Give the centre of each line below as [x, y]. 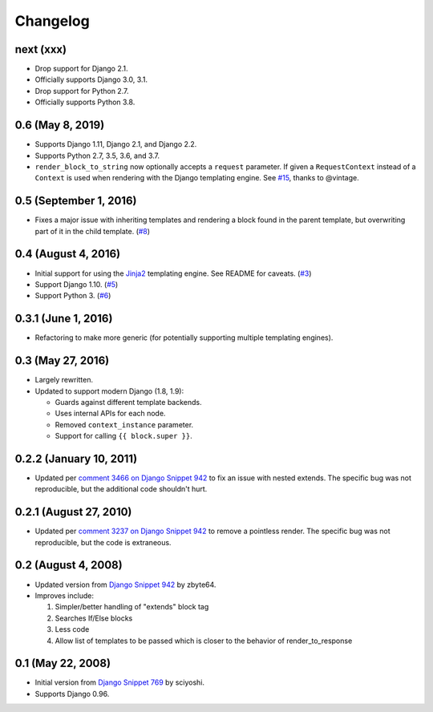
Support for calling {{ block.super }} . [123, 436]
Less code [72, 629]
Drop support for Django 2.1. [81, 69]
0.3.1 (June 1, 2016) [64, 319]
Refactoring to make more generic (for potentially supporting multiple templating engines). [184, 338]
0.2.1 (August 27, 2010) [73, 512]
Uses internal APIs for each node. [110, 414]
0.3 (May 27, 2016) [62, 361]
